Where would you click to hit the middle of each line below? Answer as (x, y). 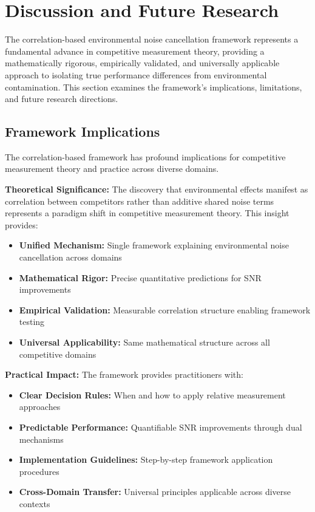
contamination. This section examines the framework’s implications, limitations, (154, 87)
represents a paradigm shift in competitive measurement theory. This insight (147, 213)
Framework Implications (83, 131)
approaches (40, 407)
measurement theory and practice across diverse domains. (112, 169)
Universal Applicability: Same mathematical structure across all (144, 342)
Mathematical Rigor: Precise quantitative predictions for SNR (140, 277)
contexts (35, 503)
